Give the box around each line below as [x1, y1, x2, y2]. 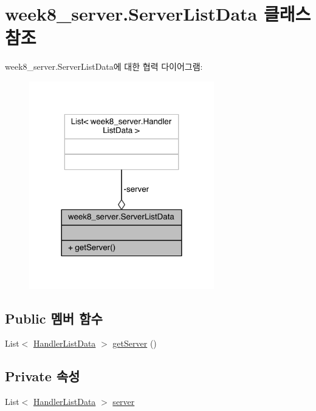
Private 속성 [5, 367, 80, 386]
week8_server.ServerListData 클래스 [5, 1, 311, 26]
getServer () [112, 337, 157, 350]
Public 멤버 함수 [5, 308, 103, 327]
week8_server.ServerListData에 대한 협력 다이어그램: [5, 60, 203, 73]
